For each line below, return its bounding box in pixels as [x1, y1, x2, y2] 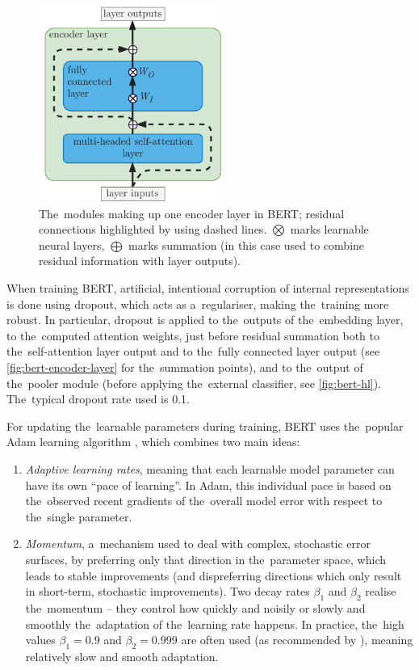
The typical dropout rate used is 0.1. [6, 390, 190, 407]
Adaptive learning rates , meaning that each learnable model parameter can [25, 461, 395, 478]
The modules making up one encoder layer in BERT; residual [39, 204, 345, 221]
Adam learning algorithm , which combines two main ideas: [6, 433, 300, 450]
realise [365, 583, 396, 600]
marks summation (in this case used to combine [128, 236, 365, 253]
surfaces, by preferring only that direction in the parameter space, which [25, 550, 386, 567]
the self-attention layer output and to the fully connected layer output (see [6, 343, 380, 360]
